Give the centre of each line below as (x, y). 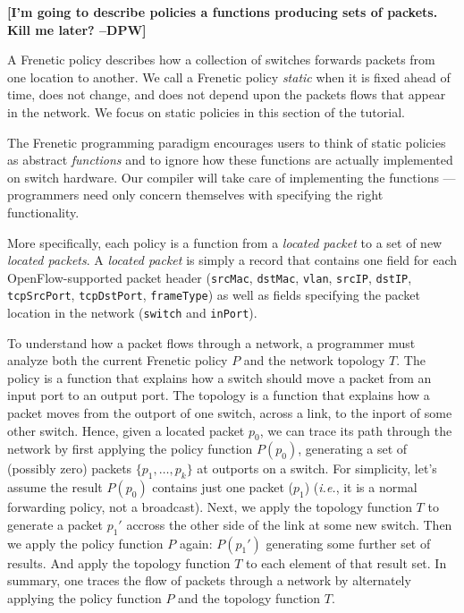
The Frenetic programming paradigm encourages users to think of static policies (227, 142)
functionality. (43, 212)
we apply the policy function (85, 543)
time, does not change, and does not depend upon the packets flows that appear (227, 94)
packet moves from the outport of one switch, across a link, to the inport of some (230, 413)
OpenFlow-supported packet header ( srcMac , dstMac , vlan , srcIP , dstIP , (210, 277)
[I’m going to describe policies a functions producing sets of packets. (223, 12)
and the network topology (314, 360)
